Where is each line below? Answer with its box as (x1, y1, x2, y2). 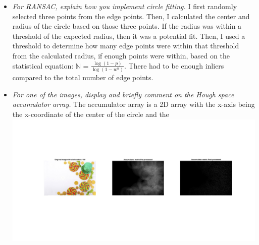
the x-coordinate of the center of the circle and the (12, 108, 169, 119)
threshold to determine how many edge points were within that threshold (12, 40, 239, 51)
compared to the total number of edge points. (12, 72, 153, 83)
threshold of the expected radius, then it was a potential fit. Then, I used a (12, 30, 245, 41)
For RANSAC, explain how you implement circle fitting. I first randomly (12, 1, 237, 11)
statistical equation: (12, 60, 74, 71)
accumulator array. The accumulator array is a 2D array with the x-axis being (12, 99, 255, 109)
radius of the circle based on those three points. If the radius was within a (12, 21, 242, 31)
